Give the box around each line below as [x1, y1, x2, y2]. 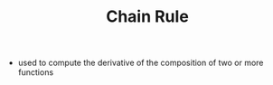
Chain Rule [105, 6, 190, 27]
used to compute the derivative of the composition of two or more [17, 57, 264, 69]
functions [17, 67, 54, 78]
